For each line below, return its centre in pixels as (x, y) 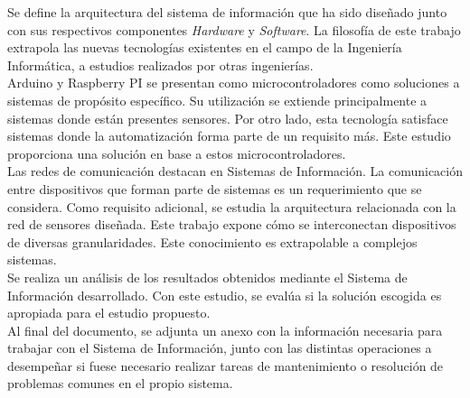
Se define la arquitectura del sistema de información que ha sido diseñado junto (227, 12)
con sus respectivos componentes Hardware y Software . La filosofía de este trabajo (234, 29)
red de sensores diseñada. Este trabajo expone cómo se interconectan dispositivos (232, 224)
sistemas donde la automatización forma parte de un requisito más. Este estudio (229, 136)
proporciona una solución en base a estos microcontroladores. (177, 153)
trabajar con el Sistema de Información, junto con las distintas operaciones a (220, 348)
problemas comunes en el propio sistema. (120, 383)
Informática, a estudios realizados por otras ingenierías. (160, 65)
